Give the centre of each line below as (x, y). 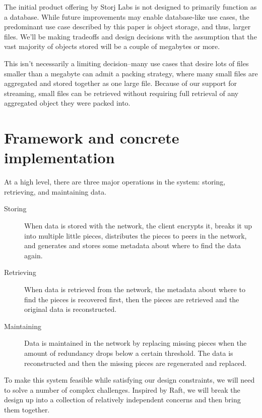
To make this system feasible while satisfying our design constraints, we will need (129, 380)
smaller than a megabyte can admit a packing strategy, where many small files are (131, 73)
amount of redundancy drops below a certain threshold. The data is (129, 353)
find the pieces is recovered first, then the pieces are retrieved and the (132, 299)
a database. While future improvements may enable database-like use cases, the (127, 16)
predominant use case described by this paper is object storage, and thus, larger (127, 27)
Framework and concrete (92, 138)
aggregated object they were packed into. (67, 103)
